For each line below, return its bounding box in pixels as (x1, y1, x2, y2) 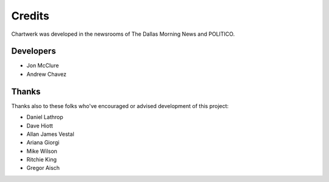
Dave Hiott (26, 122, 53, 129)
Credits (11, 9, 50, 22)
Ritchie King (26, 156, 57, 163)
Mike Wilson (26, 147, 58, 155)
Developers (11, 46, 56, 56)
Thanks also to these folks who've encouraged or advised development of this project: (11, 102, 229, 109)
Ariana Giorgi (26, 139, 60, 146)
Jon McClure (26, 62, 59, 69)
